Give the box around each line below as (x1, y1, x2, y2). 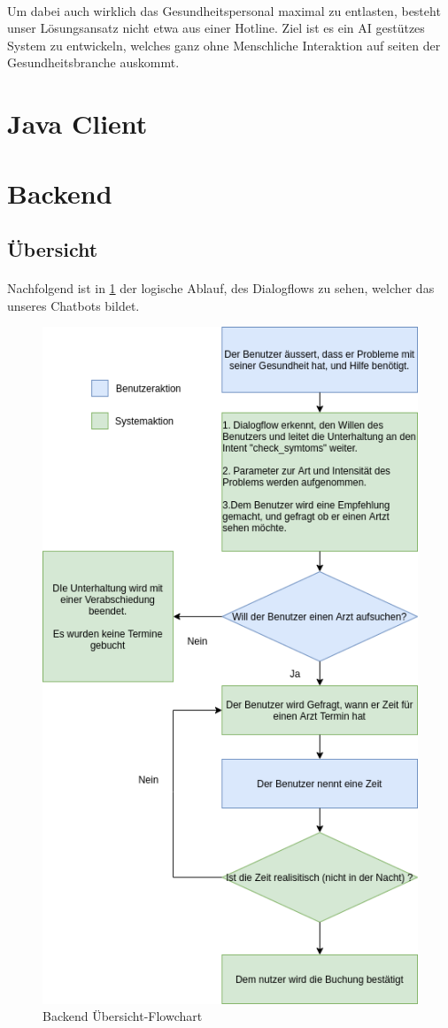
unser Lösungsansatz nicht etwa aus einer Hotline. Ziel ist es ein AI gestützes (7, 19, 425, 37)
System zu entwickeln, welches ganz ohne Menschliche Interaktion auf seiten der (7, 35, 441, 54)
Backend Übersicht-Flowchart (42, 1007, 203, 1025)
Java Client (7, 105, 148, 142)
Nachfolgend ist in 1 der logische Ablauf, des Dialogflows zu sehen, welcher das (7, 279, 435, 298)
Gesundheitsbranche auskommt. (7, 53, 180, 72)
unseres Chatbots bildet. (7, 296, 140, 314)
